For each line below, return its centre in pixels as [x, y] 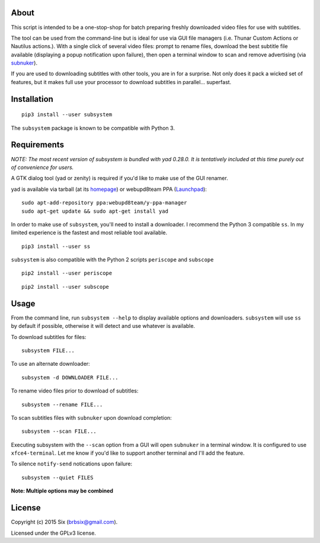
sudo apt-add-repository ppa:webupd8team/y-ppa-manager [104, 203]
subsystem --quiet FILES [57, 477]
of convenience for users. [42, 167]
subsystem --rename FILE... [62, 404]
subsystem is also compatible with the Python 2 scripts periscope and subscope [112, 260]
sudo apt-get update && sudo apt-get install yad [95, 211]
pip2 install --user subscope [65, 287]
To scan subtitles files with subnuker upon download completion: [91, 417]
